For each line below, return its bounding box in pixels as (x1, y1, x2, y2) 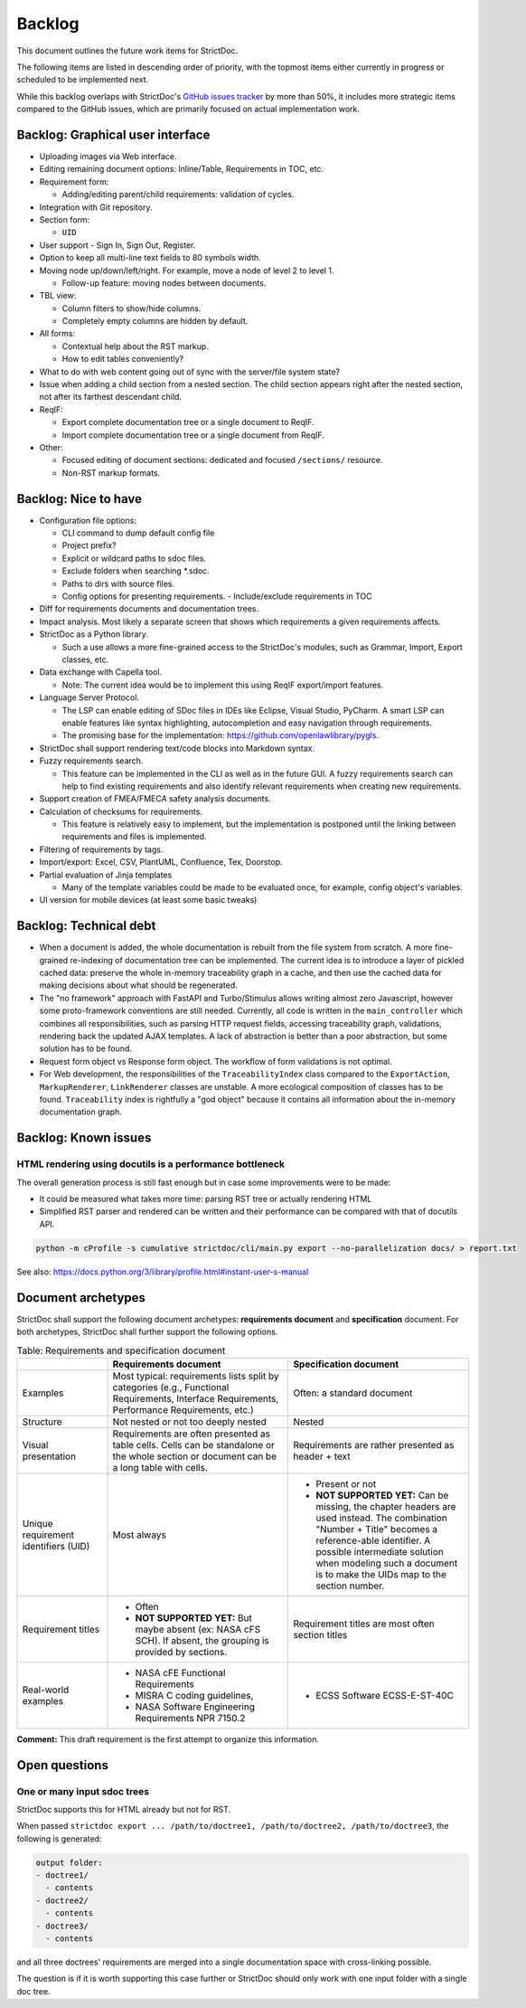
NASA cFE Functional (135, 1666, 226, 1679)
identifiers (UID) (22, 1539, 90, 1552)
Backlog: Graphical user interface (16, 127, 211, 142)
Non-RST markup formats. (61, 467, 161, 478)
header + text (293, 1450, 352, 1463)
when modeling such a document (315, 1557, 458, 1569)
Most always (112, 1529, 166, 1541)
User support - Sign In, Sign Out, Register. (39, 240, 196, 251)
